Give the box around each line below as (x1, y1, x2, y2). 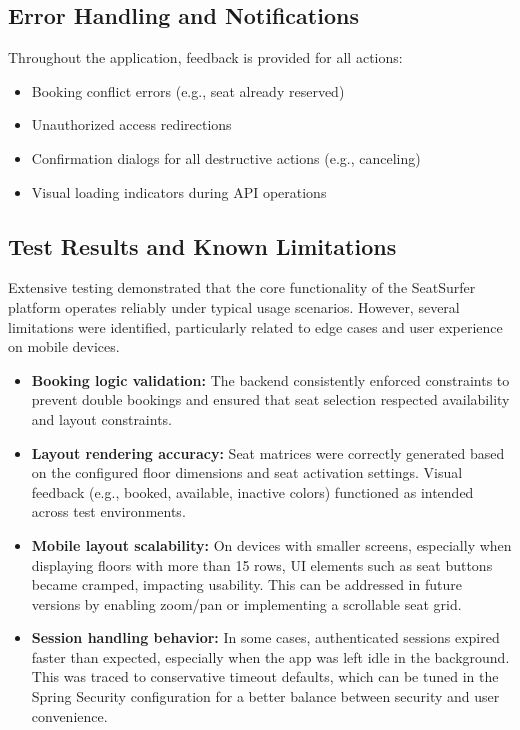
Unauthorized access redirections (31, 114, 232, 135)
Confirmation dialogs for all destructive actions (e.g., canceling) (31, 147, 421, 168)
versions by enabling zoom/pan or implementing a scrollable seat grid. (31, 593, 462, 614)
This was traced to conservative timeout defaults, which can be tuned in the (31, 666, 499, 687)
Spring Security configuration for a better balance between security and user (31, 686, 500, 707)
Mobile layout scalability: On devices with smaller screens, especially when (31, 534, 512, 555)
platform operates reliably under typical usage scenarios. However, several (8, 296, 460, 317)
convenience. (31, 705, 108, 726)
